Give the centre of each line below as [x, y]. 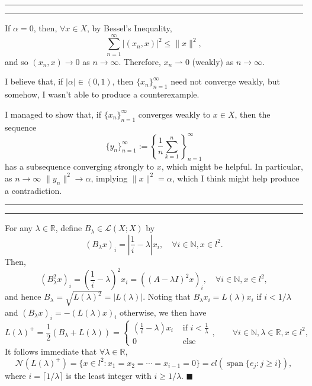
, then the [253, 114]
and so [17, 61]
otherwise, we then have [163, 312]
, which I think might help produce [236, 178]
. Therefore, [140, 61]
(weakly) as [213, 61]
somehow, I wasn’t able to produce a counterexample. [102, 94]
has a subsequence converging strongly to [79, 166]
